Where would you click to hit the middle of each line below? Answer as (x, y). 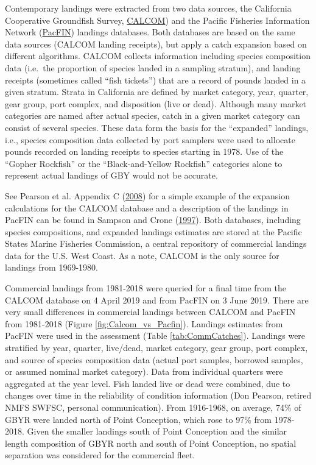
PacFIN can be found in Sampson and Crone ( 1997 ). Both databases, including (153, 220)
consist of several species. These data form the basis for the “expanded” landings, (157, 127)
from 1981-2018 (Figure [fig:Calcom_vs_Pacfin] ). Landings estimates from (144, 323)
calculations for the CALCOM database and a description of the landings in (147, 208)
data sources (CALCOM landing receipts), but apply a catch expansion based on (156, 44)
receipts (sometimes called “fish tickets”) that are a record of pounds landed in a (156, 80)
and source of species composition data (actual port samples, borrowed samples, (154, 359)
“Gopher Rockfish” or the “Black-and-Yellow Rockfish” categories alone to (144, 163)
